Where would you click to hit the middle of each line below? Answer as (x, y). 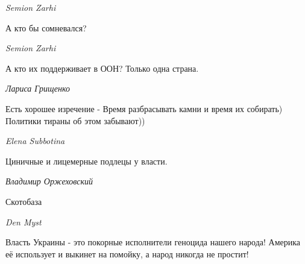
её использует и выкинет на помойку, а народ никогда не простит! (127, 253)
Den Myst (24, 222)
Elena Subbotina (35, 141)
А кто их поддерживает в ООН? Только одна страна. (102, 68)
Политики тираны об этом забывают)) (75, 120)
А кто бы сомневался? (46, 27)
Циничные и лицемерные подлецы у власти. (86, 161)
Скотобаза (24, 201)
